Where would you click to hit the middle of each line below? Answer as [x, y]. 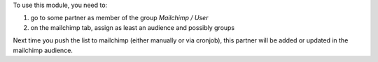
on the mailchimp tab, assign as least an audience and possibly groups [133, 27]
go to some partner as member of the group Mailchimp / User [119, 18]
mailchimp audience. [43, 50]
